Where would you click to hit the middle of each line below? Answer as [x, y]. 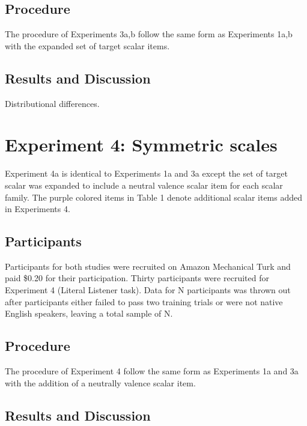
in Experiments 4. [38, 209]
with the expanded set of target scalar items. [87, 45]
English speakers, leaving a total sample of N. [89, 313]
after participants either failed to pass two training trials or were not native [144, 301]
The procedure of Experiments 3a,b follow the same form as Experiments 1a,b [149, 34]
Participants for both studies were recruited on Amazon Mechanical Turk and [148, 266]
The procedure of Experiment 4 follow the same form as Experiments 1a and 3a [152, 371]
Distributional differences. [52, 103]
